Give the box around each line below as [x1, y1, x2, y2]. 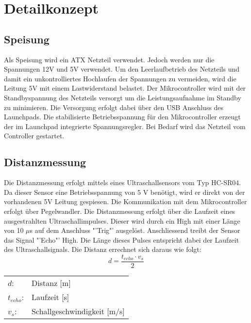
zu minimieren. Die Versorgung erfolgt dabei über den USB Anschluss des [4, 102, 224, 112]
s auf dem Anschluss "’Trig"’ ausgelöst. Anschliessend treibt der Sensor [30, 225, 240, 235]
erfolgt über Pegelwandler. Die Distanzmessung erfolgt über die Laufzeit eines [4, 206, 235, 216]
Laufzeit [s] [32, 291, 69, 303]
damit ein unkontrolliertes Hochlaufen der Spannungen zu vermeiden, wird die [4, 73, 236, 83]
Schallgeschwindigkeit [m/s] [32, 305, 125, 317]
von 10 [4, 225, 24, 235]
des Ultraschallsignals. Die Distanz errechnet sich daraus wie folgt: [4, 244, 201, 254]
